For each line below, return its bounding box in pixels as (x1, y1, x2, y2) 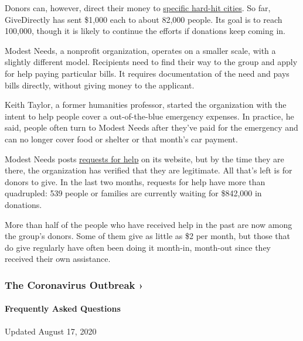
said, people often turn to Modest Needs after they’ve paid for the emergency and (5, 121, 298, 134)
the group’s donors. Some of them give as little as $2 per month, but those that (5, 230, 290, 242)
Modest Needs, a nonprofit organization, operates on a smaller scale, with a (5, 44, 276, 56)
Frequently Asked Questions (5, 302, 121, 315)
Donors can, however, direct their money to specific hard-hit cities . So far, (5, 2, 271, 13)
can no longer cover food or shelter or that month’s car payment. (5, 132, 238, 145)
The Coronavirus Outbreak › (5, 277, 144, 292)
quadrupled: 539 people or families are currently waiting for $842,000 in (5, 187, 262, 199)
